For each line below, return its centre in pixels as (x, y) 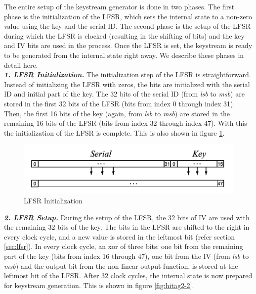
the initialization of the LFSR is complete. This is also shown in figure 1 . (114, 132)
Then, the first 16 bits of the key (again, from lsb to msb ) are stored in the (117, 113)
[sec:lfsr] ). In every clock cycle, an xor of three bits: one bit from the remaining (124, 246)
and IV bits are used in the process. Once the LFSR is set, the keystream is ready (128, 45)
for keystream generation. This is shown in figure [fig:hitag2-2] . (99, 285)
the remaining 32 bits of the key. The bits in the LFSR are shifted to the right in (127, 227)
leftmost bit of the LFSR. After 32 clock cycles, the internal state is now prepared (128, 275)
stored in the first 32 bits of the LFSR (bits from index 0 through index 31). (120, 103)
